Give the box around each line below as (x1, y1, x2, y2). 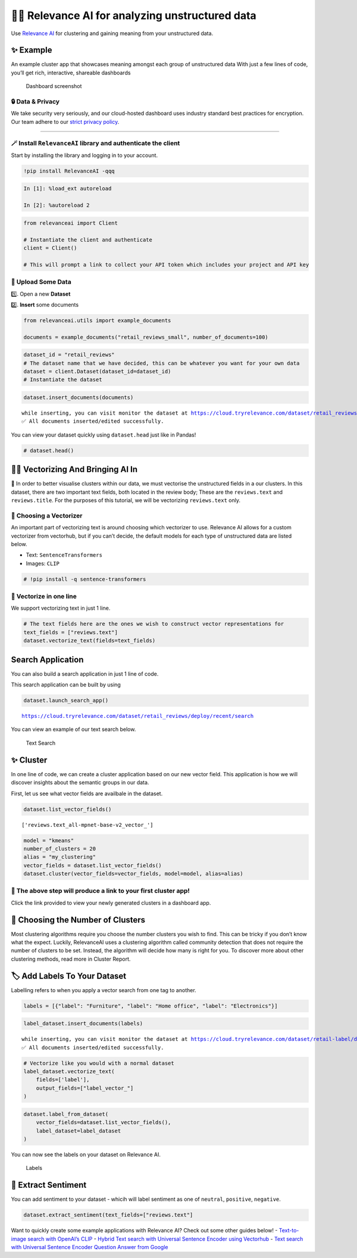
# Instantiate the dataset (23, 377, 102, 383)
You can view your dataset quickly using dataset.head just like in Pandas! (11, 431, 196, 438)
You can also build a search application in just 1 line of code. (11, 670, 159, 677)
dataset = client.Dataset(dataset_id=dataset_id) (23, 368, 171, 375)
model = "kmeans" (23, 837, 74, 844)
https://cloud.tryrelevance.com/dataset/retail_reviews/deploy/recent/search (21, 713, 254, 720)
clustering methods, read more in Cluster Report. (11, 955, 131, 962)
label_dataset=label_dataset (36, 1127, 121, 1134)
